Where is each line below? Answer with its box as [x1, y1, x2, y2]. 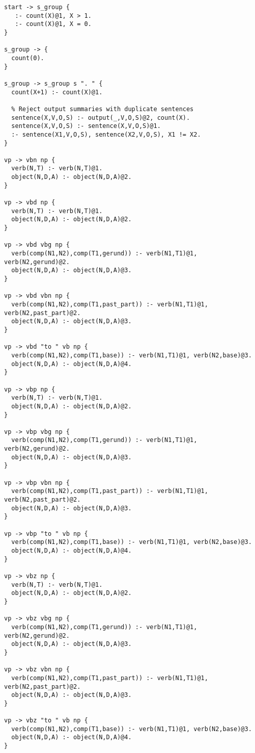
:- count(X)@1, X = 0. [15, 20, 92, 28]
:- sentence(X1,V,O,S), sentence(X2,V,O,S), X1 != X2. [11, 131, 201, 138]
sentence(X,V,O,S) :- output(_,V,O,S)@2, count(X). [11, 114, 190, 121]
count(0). [11, 54, 44, 62]
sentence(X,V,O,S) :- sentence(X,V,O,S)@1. [11, 122, 161, 130]
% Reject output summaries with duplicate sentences [11, 105, 194, 113]
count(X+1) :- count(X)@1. [11, 88, 103, 96]
